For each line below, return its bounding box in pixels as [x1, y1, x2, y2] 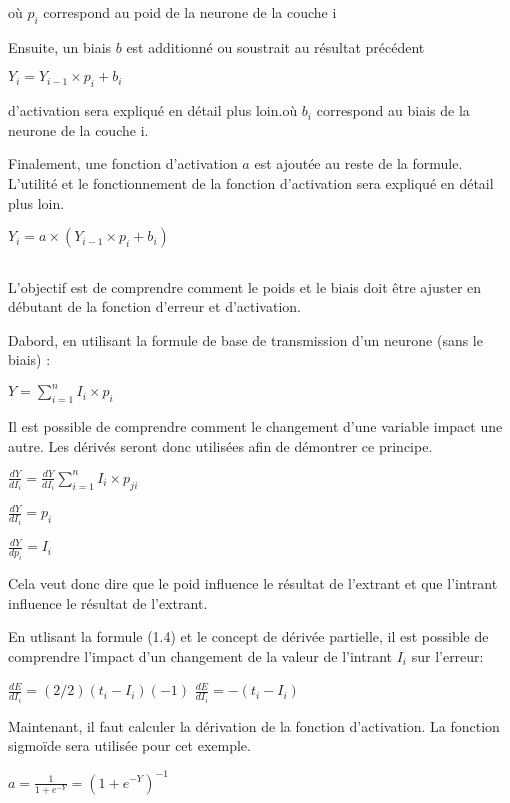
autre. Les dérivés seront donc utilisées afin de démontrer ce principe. [8, 435, 433, 456]
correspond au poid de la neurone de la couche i [43, 2, 337, 22]
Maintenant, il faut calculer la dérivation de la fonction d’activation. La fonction [8, 715, 500, 736]
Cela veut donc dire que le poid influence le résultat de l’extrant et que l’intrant [8, 573, 498, 593]
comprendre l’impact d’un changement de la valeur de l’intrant [8, 645, 393, 666]
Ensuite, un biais [8, 36, 112, 57]
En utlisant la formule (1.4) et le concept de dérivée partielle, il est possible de [8, 626, 489, 647]
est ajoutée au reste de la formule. [254, 153, 463, 174]
